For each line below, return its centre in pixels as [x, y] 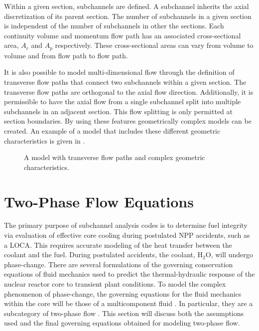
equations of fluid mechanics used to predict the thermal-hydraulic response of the [129, 274]
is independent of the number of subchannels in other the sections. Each [114, 26]
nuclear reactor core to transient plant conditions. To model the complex [115, 284]
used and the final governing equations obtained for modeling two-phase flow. [122, 323]
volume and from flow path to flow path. [66, 55]
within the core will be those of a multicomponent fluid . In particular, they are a [129, 303]
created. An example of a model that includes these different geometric [112, 130]
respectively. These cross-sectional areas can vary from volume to [154, 45]
